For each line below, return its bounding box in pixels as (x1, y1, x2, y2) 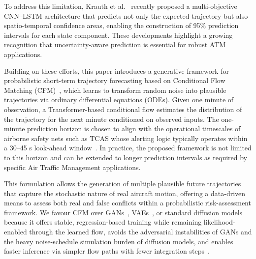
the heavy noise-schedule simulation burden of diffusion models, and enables (4, 236, 233, 246)
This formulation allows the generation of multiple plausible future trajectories (4, 178, 241, 189)
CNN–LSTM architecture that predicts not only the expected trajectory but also (4, 10, 248, 21)
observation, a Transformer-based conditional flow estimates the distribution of (4, 104, 242, 114)
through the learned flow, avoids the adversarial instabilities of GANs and (29, 227, 252, 237)
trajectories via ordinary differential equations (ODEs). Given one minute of (4, 94, 234, 105)
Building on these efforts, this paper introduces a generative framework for (4, 65, 229, 76)
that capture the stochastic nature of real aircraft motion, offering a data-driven (4, 188, 246, 198)
